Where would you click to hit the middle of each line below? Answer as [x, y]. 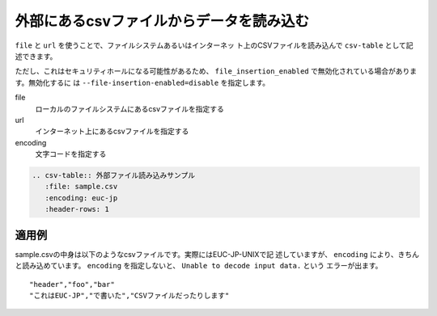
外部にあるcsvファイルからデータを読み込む [162, 21]
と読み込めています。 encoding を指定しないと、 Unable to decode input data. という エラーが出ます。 [199, 266]
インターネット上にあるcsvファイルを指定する [112, 131]
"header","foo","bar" [72, 284]
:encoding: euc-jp [81, 198]
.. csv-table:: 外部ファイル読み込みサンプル [114, 175]
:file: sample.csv [81, 187]
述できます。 [36, 56]
